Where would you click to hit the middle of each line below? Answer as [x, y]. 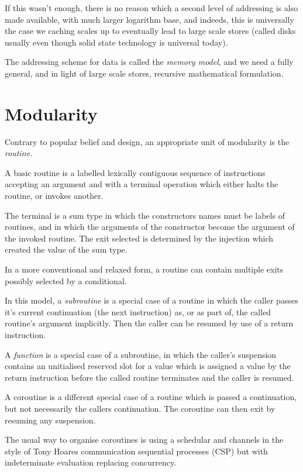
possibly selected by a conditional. [66, 280]
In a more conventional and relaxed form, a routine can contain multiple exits [144, 269]
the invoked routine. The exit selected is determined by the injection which [139, 238]
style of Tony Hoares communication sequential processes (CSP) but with [136, 451]
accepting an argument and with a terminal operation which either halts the [142, 184]
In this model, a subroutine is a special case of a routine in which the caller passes [151, 300]
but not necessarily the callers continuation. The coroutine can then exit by [140, 408]
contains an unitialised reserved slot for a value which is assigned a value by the [148, 366]
